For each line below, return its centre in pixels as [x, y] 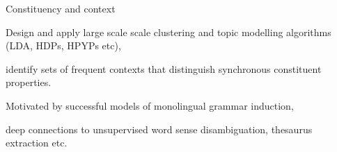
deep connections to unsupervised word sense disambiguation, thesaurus [159, 129]
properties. [29, 82]
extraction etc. [37, 143]
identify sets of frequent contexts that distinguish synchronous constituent [164, 68]
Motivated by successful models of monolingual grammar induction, [150, 105]
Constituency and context [61, 8]
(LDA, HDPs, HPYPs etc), [63, 45]
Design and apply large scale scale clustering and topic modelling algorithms [168, 32]
